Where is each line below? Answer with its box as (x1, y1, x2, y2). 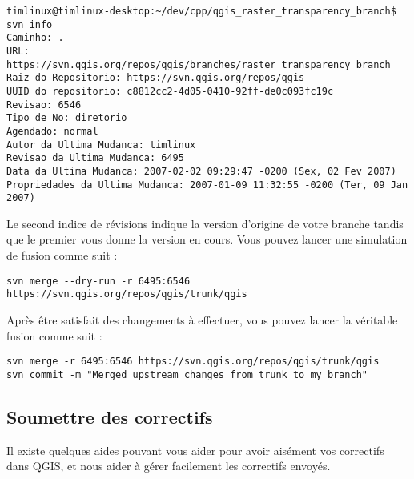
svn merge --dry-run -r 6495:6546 (6, 275, 191, 287)
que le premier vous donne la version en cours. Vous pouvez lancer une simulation (6, 231, 408, 248)
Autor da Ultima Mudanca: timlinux (6, 139, 196, 151)
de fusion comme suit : (6, 247, 118, 264)
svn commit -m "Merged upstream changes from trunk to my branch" (6, 368, 368, 380)
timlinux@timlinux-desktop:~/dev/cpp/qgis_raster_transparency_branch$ (6, 6, 396, 17)
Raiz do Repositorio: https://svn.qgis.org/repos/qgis (6, 72, 305, 84)
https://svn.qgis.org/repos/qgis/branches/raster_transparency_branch (6, 58, 391, 70)
